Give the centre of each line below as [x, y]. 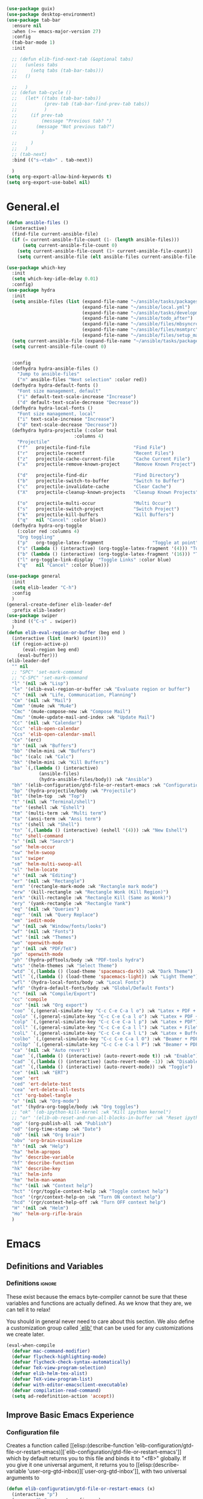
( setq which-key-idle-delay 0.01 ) [55, 279]
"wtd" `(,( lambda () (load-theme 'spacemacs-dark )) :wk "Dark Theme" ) [102, 971]
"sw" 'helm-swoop [34, 853]
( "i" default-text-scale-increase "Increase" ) [77, 397]
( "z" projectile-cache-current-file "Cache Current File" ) [104, 459]
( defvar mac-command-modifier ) [51, 1351]
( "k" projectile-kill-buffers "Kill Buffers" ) [95, 515]
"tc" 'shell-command [37, 836]
